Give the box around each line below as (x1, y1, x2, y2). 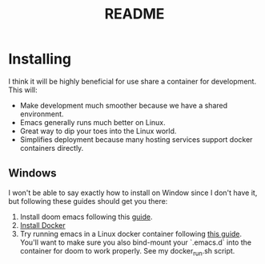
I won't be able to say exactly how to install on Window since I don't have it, (8, 188, 258, 197)
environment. (19, 109, 64, 119)
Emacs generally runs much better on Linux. (19, 117, 166, 127)
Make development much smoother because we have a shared (19, 100, 228, 110)
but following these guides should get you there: (8, 196, 168, 205)
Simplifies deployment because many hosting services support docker (19, 134, 253, 144)
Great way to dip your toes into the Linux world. (19, 126, 177, 136)
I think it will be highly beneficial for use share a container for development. (8, 76, 257, 86)
